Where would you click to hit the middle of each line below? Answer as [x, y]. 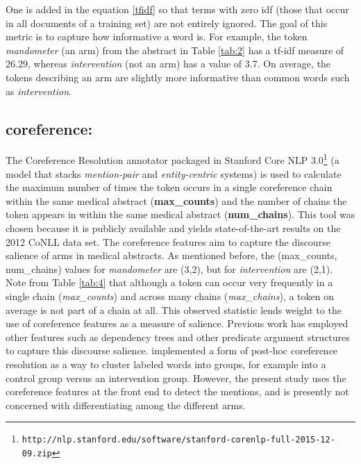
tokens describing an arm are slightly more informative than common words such [178, 77]
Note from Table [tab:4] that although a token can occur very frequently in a [169, 282]
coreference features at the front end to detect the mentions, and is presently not [177, 391]
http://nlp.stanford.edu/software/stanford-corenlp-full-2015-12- [178, 440]
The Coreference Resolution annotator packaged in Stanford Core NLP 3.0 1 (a [173, 159]
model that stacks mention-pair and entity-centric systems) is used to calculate [174, 173]
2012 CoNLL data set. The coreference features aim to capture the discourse [168, 241]
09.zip [37, 453]
